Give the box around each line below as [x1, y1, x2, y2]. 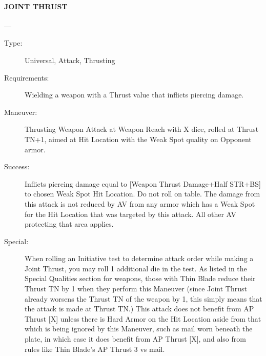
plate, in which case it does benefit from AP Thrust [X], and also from [25, 333, 246, 344]
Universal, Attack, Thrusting [25, 54, 115, 65]
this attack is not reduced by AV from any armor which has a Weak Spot [25, 198, 255, 209]
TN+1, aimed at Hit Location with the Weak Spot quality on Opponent [25, 133, 252, 144]
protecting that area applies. [25, 219, 114, 229]
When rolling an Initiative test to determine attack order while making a [25, 253, 254, 264]
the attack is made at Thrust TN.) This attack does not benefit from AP [25, 303, 254, 314]
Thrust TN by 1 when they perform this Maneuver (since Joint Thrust [25, 283, 247, 294]
